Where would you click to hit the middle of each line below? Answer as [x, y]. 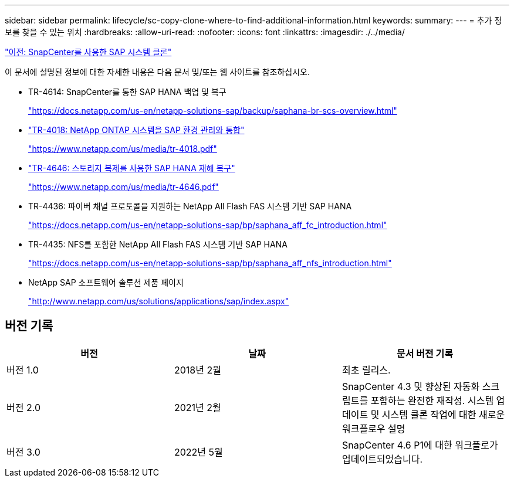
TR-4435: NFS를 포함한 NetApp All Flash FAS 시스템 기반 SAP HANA [158, 244]
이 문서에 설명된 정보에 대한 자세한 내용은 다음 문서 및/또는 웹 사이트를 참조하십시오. [158, 72]
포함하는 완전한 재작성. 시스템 [432, 400]
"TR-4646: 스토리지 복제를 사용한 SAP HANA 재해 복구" [132, 168]
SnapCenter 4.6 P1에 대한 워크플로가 [420, 445]
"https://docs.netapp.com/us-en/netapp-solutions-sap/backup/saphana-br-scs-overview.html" [213, 111]
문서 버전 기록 [425, 353]
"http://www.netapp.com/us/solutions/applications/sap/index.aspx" [159, 301]
